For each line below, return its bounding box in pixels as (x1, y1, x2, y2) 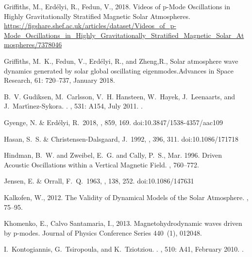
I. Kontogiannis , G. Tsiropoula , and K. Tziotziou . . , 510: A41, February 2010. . (4, 244, 244, 254)
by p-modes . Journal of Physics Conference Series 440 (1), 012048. (4, 227, 202, 238)
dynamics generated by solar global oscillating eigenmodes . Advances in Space (4, 65, 234, 75)
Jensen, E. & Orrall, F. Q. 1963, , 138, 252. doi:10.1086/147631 (4, 176, 194, 186)
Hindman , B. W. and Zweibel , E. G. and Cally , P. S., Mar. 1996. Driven (4, 150, 222, 160)
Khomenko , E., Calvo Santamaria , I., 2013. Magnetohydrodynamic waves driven (4, 218, 242, 228)
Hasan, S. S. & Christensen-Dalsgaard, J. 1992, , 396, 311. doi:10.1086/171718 (4, 133, 239, 144)
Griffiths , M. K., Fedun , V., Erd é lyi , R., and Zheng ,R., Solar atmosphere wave (4, 55, 238, 66)
